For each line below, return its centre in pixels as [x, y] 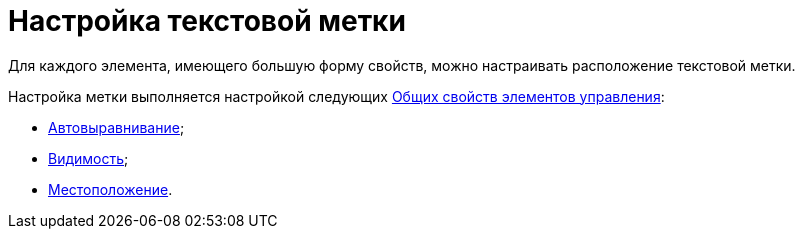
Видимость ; [88, 158]
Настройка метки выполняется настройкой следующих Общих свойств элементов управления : [336, 96]
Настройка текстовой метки [207, 21]
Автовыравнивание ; [116, 127]
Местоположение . [110, 189]
